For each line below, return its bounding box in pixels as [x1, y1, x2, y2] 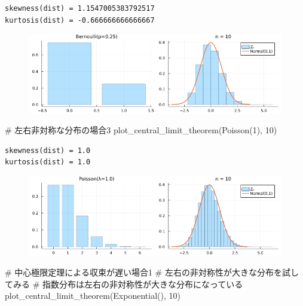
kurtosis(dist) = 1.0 [5, 158, 91, 167]
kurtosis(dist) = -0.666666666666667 [5, 16, 155, 25]
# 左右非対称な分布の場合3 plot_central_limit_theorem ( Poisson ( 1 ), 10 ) [5, 124, 277, 136]
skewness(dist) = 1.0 [5, 146, 91, 155]
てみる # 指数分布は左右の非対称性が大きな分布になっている [5, 277, 243, 290]
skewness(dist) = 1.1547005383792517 [5, 4, 155, 13]
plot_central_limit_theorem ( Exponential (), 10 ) [5, 289, 180, 302]
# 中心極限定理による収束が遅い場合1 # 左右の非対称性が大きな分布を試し [5, 266, 299, 279]
